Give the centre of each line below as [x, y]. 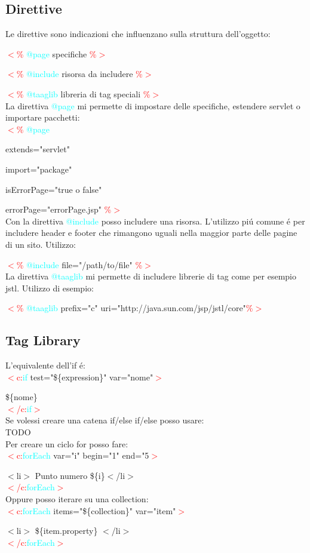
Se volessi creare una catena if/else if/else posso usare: [105, 420]
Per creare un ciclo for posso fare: [67, 443]
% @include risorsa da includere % [79, 74]
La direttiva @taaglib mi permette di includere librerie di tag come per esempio [151, 276]
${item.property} [66, 531]
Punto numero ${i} [70, 475]
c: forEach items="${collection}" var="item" [96, 510]
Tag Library [43, 340]
